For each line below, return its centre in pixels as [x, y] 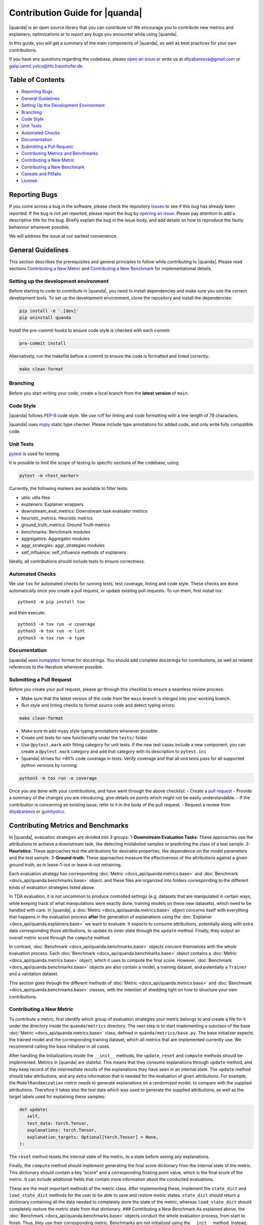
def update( [34, 1110]
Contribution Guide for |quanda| [76, 13]
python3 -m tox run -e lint [51, 631]
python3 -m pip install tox [51, 602]
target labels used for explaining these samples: [57, 1097]
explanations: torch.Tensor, [62, 1130]
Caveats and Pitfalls [41, 174]
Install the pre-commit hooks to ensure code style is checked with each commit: [90, 330]
